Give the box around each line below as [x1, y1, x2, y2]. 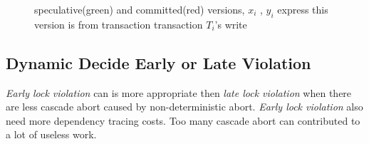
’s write [214, 16, 247, 31]
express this [277, 2, 328, 16]
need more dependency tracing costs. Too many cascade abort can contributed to [6, 113, 360, 128]
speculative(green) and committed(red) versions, [34, 2, 245, 16]
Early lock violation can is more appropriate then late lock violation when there [6, 85, 352, 100]
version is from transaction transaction [34, 16, 203, 31]
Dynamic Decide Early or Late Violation [6, 51, 311, 73]
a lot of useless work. [6, 127, 97, 142]
